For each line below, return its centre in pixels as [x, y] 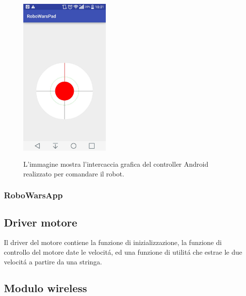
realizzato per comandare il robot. [74, 173]
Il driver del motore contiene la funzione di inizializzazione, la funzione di [113, 242]
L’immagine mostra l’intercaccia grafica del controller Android [116, 164]
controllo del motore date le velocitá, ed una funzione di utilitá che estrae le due [123, 252]
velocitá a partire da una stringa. [53, 261]
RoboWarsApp [33, 195]
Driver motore [41, 222]
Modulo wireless [46, 287]
